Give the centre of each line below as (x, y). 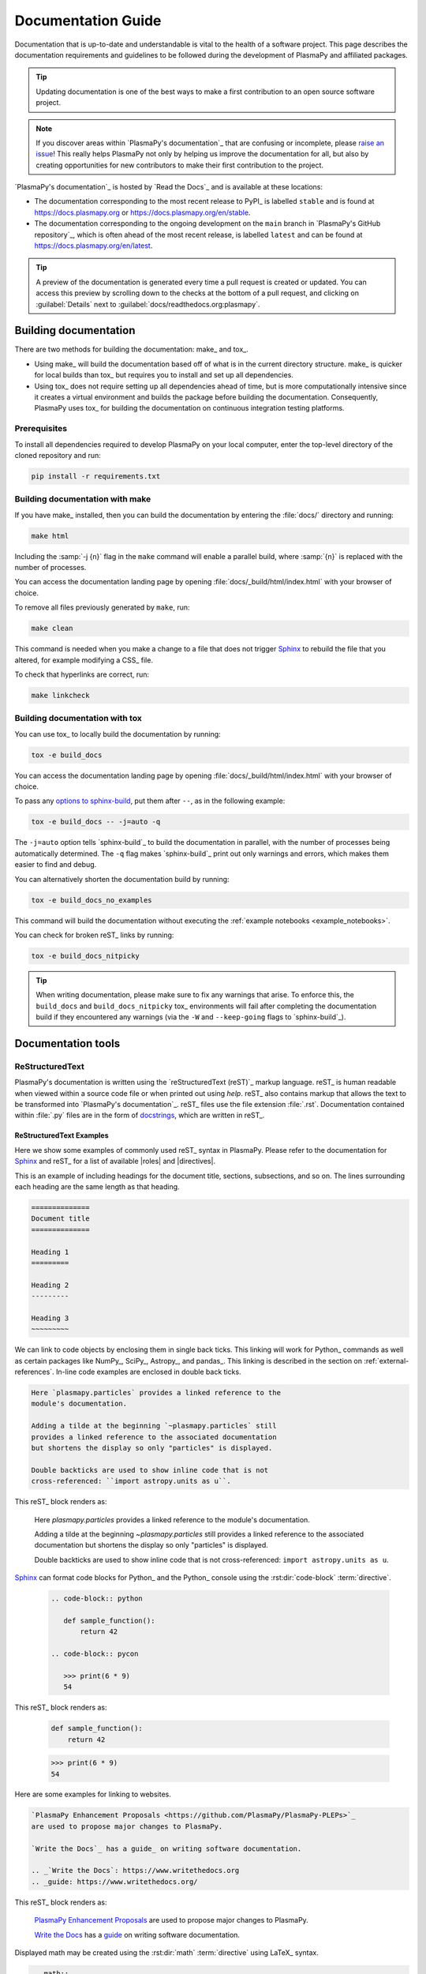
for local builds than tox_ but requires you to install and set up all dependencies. (164, 375)
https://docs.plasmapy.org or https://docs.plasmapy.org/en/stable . (142, 212)
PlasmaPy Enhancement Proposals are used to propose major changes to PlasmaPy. (172, 1920)
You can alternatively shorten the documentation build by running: (122, 879)
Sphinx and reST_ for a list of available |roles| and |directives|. (115, 1162)
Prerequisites (41, 429)
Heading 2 (50, 1285)
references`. (34, 1372)
